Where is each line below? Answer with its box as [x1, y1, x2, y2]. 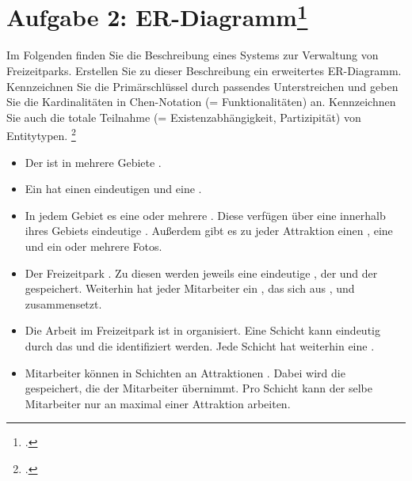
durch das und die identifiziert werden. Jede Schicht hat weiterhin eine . [25, 338, 375, 354]
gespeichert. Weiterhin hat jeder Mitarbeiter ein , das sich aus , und [25, 280, 355, 297]
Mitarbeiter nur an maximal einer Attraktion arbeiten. [25, 395, 291, 411]
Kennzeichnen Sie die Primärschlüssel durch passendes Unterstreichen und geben [6, 78, 399, 94]
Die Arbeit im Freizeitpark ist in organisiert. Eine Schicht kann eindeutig [25, 322, 380, 339]
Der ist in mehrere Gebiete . [25, 153, 162, 170]
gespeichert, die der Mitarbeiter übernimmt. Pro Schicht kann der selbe [25, 380, 372, 396]
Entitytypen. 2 [6, 125, 76, 144]
